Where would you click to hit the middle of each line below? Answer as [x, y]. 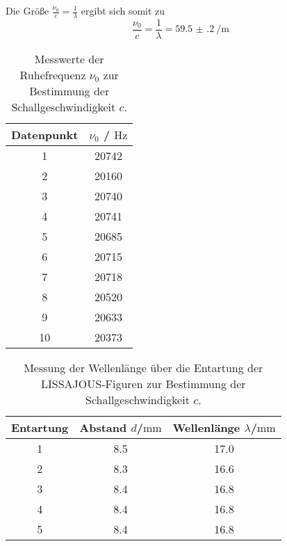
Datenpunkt [45, 134]
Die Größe [27, 10]
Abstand [103, 427]
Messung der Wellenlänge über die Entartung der [143, 367]
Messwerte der [69, 58]
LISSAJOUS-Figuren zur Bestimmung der [143, 383]
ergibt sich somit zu [123, 10]
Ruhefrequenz [53, 74]
